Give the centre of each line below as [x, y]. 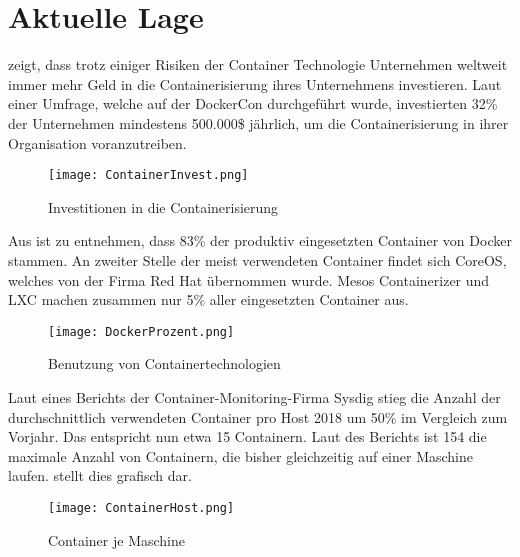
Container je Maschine [117, 539]
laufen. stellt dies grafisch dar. [100, 475]
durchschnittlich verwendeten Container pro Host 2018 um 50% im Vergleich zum [258, 416]
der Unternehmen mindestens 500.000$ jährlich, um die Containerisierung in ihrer [258, 122]
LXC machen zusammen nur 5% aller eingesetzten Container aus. [208, 299]
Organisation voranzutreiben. [97, 142]
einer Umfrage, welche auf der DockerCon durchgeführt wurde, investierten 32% [253, 103]
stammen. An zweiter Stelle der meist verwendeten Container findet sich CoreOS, [257, 259]
